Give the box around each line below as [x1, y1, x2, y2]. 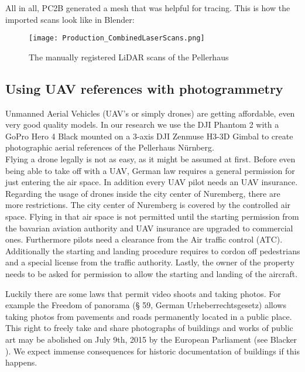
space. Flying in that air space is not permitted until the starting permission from [5, 210, 299, 222]
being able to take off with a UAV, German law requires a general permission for [5, 164, 295, 176]
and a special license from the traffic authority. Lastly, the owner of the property [5, 256, 294, 268]
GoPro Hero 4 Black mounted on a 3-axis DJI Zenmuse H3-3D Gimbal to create [5, 129, 293, 142]
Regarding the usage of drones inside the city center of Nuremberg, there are [5, 187, 280, 199]
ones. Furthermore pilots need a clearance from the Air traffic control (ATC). [5, 233, 283, 245]
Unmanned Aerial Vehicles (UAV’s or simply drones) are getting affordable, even [5, 107, 295, 119]
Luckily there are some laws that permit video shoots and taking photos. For [5, 287, 281, 299]
